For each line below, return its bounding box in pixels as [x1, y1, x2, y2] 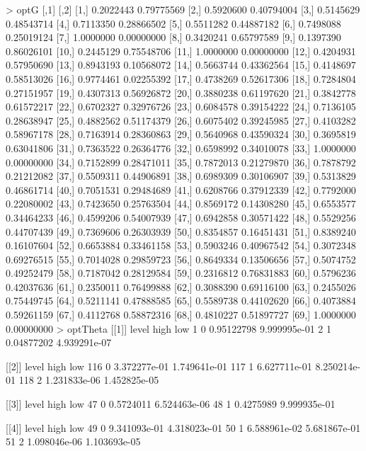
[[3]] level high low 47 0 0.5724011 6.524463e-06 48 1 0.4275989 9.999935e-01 [6, 396, 336, 411]
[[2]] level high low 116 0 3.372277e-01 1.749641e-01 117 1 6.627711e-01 [6, 358, 312, 373]
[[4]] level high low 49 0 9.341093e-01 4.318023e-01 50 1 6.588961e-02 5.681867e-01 [6, 420, 361, 435]
